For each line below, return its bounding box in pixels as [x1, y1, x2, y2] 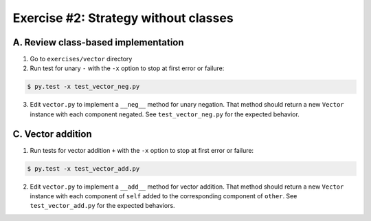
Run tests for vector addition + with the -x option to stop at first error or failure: [30, 146, 254, 154]
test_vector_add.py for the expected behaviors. [30, 202, 175, 210]
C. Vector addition [12, 128, 92, 140]
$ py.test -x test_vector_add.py [27, 165, 140, 172]
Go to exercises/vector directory [30, 55, 133, 63]
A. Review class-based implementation [12, 36, 185, 48]
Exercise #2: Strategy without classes [12, 10, 234, 25]
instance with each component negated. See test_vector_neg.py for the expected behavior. [30, 110, 300, 118]
